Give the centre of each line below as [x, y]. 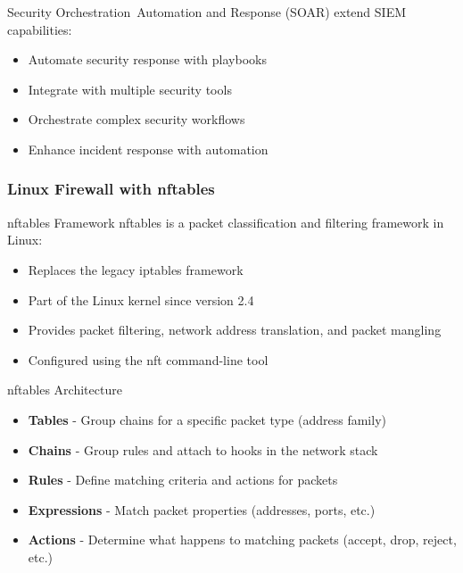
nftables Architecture [65, 390]
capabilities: [40, 29]
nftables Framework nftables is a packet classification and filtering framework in [226, 222]
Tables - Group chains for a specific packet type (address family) [207, 419]
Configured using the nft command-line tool [148, 359]
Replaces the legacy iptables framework [136, 269]
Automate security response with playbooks [147, 59]
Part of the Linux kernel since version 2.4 [141, 299]
